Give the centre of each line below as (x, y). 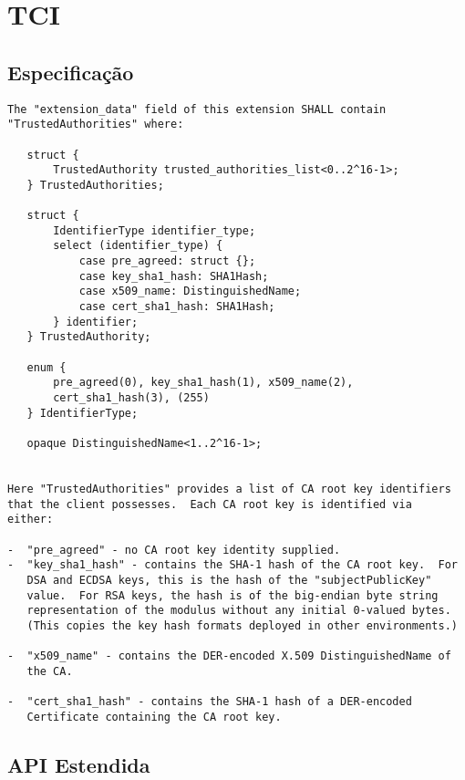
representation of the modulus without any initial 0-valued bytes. (239, 611)
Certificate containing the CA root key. (154, 717)
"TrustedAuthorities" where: (96, 125)
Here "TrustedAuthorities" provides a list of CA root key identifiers (229, 489)
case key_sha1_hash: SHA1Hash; (174, 276)
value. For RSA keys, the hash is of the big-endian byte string (232, 595)
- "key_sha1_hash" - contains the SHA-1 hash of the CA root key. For (232, 565)
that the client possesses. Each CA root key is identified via (210, 504)
